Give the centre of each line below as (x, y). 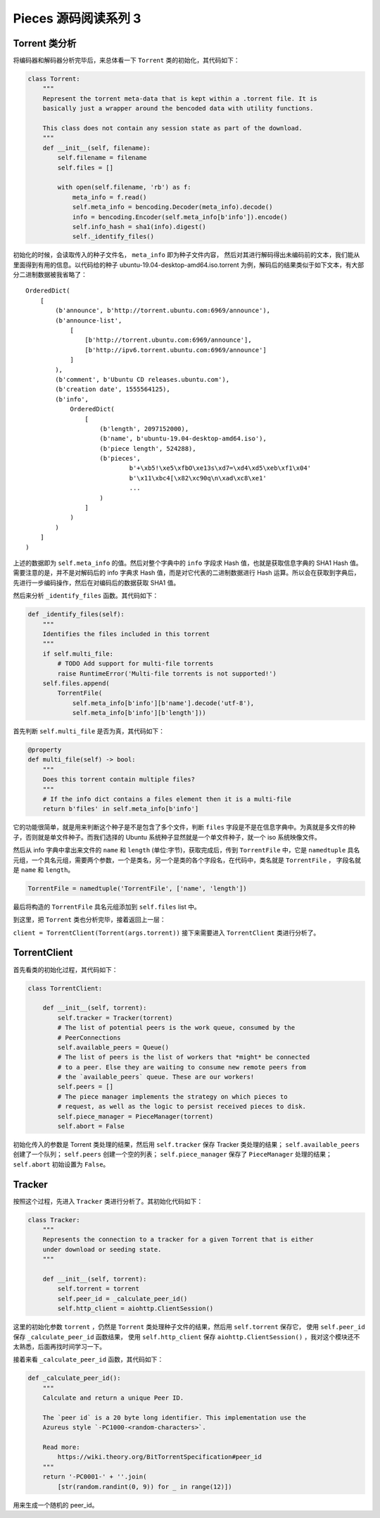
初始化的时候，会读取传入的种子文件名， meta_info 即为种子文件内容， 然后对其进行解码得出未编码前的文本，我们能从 (186, 255)
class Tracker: (54, 1220)
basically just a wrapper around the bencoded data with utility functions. (178, 108)
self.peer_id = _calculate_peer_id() (122, 1299)
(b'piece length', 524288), (148, 448)
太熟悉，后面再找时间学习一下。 (59, 1346)
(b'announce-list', (89, 320)
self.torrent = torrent (99, 1289)
